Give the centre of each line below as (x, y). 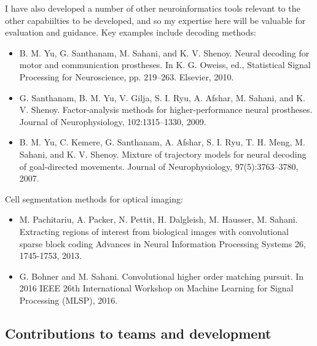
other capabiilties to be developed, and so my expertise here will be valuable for (155, 20)
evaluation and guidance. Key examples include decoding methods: (131, 32)
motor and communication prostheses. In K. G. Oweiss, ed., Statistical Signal (165, 65)
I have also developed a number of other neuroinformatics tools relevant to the (153, 8)
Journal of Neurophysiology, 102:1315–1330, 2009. (113, 121)
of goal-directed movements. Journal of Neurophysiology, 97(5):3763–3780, (159, 166)
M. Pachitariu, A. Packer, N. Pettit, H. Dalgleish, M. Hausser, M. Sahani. (158, 219)
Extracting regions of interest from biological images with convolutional (154, 231)
